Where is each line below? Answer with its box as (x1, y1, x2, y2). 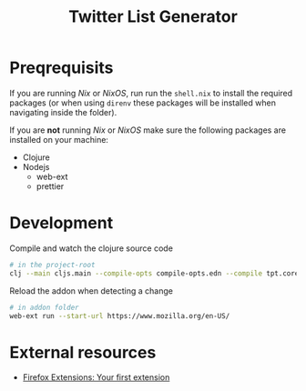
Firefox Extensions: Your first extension (22, 372, 170, 383)
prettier (36, 180, 65, 192)
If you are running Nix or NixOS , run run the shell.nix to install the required (9, 87, 293, 98)
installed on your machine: (9, 134, 109, 145)
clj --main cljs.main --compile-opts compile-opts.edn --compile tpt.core (9, 268, 300, 278)
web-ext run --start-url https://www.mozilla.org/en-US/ (9, 311, 230, 320)
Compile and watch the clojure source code (9, 243, 173, 254)
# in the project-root (9, 260, 96, 269)
